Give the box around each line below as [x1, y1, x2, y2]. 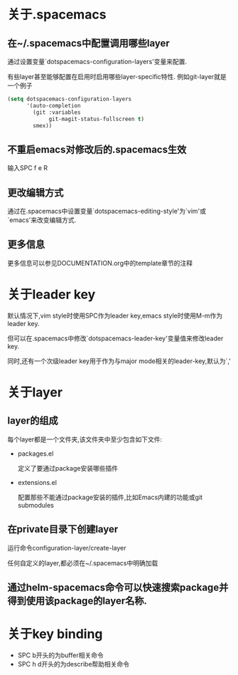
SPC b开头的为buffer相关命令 [17, 651, 104, 659]
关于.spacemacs [7, 6, 107, 23]
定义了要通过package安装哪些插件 [17, 464, 119, 472]
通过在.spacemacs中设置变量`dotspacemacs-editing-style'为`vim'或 [7, 207, 207, 215]
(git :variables [33, 108, 81, 116]
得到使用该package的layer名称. [7, 595, 148, 607]
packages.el [17, 449, 54, 458]
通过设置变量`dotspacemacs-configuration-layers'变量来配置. [7, 58, 188, 66]
